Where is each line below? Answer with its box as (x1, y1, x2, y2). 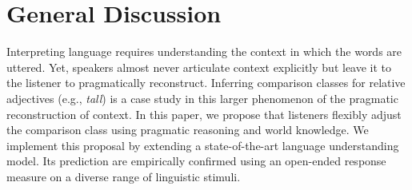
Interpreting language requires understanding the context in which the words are (6, 43, 402, 60)
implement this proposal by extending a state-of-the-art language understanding (6, 137, 399, 153)
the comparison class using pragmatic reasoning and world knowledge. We (6, 121, 369, 138)
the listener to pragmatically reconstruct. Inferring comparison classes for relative (6, 74, 406, 91)
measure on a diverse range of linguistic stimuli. (6, 168, 241, 184)
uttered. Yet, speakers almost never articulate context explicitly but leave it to (6, 58, 392, 75)
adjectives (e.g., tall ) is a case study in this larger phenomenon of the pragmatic (6, 89, 398, 106)
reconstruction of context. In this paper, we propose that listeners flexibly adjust (6, 105, 402, 122)
